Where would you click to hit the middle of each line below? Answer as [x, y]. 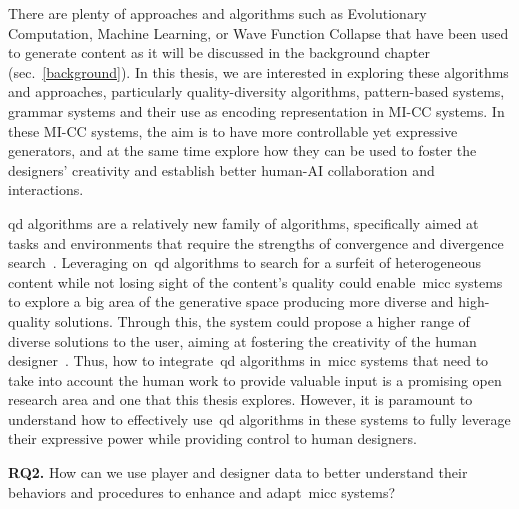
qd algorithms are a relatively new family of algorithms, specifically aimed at [243, 222]
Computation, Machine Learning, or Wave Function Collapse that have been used [258, 32]
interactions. [46, 189]
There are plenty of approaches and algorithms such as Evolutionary [217, 13]
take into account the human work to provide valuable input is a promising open [255, 379]
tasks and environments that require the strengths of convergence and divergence [256, 242]
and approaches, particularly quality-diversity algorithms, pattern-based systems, [256, 91]
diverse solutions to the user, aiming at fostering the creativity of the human [242, 340]
